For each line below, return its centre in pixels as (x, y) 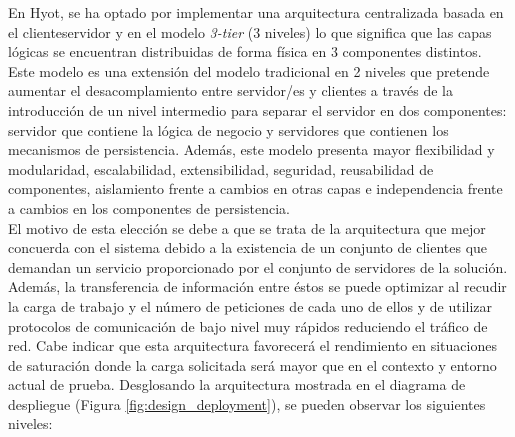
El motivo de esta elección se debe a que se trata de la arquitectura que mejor (247, 227)
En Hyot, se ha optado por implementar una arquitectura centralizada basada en (256, 12)
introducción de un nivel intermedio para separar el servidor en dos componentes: (257, 109)
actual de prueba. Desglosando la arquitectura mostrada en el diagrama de (237, 384)
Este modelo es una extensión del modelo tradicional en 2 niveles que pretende (249, 70)
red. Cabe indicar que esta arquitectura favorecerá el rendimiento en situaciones (252, 345)
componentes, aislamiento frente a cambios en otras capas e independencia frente (255, 188)
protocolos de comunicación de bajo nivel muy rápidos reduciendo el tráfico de (248, 325)
